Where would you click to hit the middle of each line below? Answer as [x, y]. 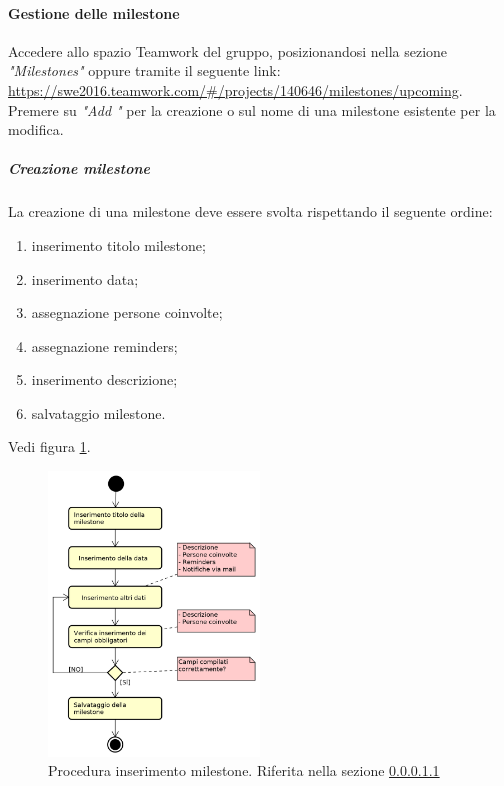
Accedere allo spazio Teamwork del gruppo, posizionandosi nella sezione [228, 50]
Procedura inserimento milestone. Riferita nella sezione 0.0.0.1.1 [244, 770]
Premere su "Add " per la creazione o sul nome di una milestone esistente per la [252, 109]
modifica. [36, 129]
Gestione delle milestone [94, 12]
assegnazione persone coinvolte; [127, 312]
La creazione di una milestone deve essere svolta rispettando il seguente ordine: [250, 211]
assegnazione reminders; [104, 345]
